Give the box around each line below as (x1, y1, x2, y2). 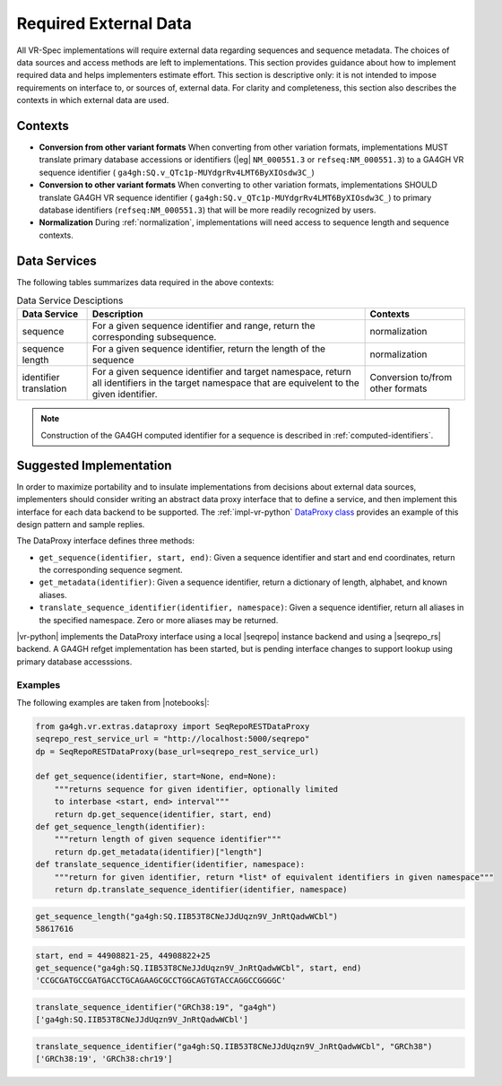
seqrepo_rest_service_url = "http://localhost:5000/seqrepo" (35, 734, 310, 744)
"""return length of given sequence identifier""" (54, 834, 281, 845)
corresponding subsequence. (91, 331, 217, 343)
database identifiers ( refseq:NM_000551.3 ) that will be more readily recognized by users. (39, 204, 376, 215)
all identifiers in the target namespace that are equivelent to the (91, 377, 360, 389)
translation (22, 382, 67, 395)
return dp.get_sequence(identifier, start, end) (54, 809, 273, 820)
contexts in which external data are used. (16, 95, 169, 106)
